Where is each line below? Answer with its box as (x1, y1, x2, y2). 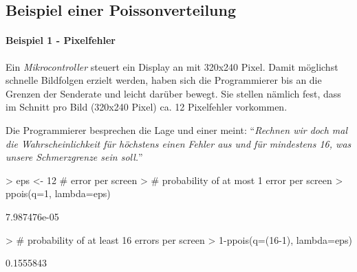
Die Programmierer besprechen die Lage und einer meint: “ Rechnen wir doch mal (6, 122, 348, 137)
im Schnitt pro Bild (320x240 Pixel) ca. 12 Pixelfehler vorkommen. (6, 100, 288, 114)
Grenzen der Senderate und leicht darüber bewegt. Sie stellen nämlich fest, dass (6, 86, 341, 100)
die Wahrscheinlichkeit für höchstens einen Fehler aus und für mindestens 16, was (6, 136, 351, 150)
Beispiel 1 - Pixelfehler (6, 33, 116, 47)
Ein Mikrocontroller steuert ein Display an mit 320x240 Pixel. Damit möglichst (6, 59, 338, 73)
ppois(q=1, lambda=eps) (6, 186, 111, 201)
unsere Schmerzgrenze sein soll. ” (6, 150, 143, 164)
